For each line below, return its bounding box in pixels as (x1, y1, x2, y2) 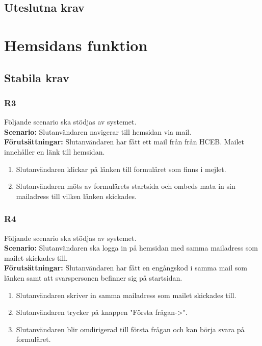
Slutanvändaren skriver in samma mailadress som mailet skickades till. (16, 289, 237, 300)
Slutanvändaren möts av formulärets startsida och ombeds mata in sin (16, 181, 235, 191)
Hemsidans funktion (4, 34, 148, 55)
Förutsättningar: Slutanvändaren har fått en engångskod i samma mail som (4, 262, 247, 273)
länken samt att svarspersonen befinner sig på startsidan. (4, 272, 182, 283)
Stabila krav (4, 69, 69, 85)
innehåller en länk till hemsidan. (4, 146, 105, 157)
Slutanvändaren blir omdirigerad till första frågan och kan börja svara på (16, 324, 245, 334)
